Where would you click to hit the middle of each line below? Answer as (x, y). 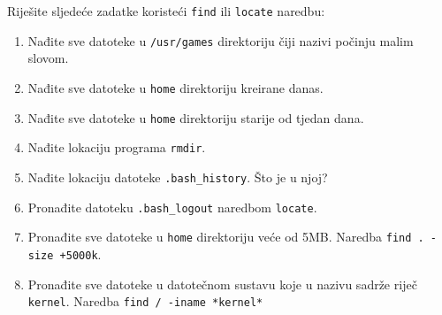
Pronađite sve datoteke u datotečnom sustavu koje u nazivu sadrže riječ (222, 284)
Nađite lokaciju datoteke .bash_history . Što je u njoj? (178, 177)
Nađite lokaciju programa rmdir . (117, 147)
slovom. (48, 58)
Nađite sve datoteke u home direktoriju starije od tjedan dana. (196, 117)
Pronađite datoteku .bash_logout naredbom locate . (172, 207)
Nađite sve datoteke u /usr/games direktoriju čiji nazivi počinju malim (221, 40)
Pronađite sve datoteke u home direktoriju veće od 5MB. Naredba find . (226, 237)
